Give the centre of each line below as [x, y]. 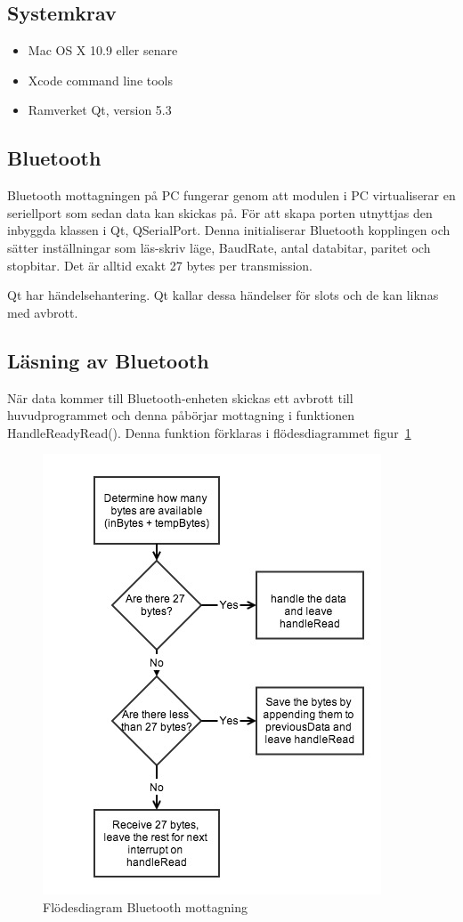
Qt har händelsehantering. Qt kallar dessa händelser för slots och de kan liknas [223, 295]
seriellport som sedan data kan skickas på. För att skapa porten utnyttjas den [220, 212]
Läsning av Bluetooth [108, 360]
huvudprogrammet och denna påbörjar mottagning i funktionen [181, 415]
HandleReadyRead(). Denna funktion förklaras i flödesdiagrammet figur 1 [209, 432]
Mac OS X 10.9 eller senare [103, 50]
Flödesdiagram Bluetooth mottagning [145, 906]
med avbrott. [43, 312]
